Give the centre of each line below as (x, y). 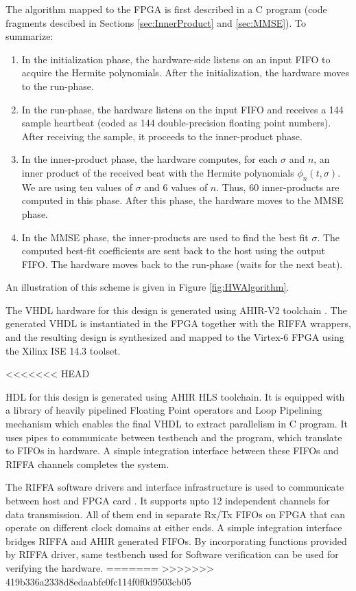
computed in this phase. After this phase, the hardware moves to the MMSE (182, 200)
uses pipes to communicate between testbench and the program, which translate (174, 437)
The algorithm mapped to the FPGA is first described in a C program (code (166, 9)
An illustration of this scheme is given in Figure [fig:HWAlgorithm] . (147, 287)
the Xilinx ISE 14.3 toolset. (63, 350)
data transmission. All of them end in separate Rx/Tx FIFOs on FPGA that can (176, 514)
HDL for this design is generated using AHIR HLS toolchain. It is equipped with (175, 396)
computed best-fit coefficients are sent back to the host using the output (173, 250)
